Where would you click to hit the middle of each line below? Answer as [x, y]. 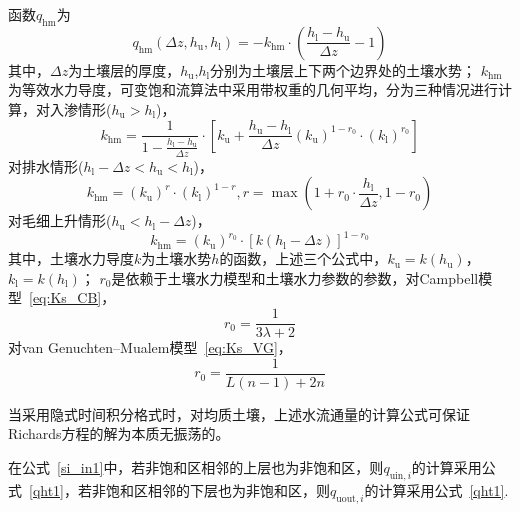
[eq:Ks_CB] [65, 297]
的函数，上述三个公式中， [303, 258]
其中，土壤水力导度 [71, 258]
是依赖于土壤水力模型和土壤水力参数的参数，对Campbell [295, 277]
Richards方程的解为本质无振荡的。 [119, 433]
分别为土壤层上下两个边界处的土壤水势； [343, 69]
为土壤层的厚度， [124, 69]
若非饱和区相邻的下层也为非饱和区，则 [204, 489]
